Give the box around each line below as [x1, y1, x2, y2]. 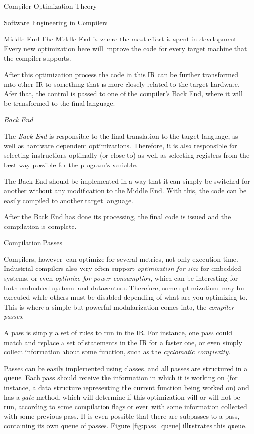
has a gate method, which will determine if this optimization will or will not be [4, 392, 240, 402]
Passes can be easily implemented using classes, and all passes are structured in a [4, 363, 248, 373]
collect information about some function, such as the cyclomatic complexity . [4, 347, 231, 357]
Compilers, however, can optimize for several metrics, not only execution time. [4, 253, 238, 264]
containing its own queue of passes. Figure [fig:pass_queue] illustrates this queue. [4, 420, 247, 431]
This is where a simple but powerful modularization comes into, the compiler [4, 301, 234, 311]
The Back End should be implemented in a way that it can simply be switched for [4, 176, 250, 186]
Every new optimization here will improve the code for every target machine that [4, 43, 247, 53]
